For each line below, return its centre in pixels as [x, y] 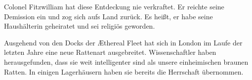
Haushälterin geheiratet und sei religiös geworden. [80, 26]
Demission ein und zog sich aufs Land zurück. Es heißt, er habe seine [108, 16]
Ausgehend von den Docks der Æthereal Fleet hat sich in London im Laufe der [123, 42]
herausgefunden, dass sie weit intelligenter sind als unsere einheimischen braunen [126, 61]
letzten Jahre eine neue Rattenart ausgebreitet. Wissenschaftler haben [110, 52]
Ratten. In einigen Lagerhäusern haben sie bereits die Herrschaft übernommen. [124, 71]
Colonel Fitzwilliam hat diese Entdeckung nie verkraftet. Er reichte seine [114, 6]
